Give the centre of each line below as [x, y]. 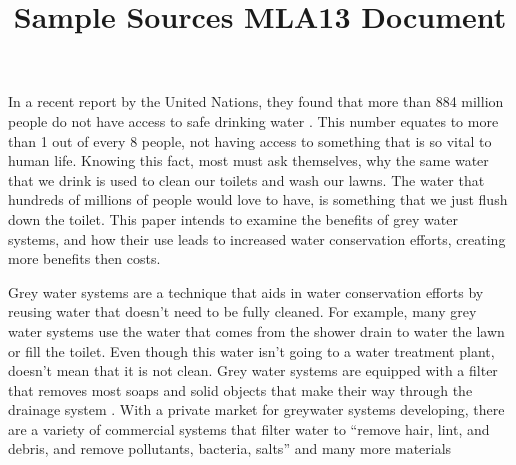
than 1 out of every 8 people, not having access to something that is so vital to [250, 140]
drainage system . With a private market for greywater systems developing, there [256, 409]
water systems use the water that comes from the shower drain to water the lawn [256, 330]
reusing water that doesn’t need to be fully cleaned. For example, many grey [242, 311]
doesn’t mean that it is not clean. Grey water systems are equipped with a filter [253, 370]
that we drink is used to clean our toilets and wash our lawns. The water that [246, 179]
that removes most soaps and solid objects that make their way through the [240, 389]
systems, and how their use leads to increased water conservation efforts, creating [257, 238]
